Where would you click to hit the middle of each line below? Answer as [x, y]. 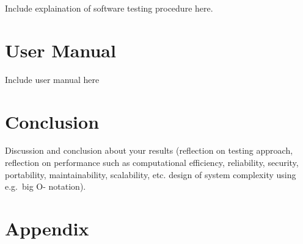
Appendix [47, 228]
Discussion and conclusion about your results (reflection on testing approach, [149, 150]
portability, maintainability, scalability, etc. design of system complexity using [151, 174]
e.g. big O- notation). [46, 186]
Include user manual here [52, 79]
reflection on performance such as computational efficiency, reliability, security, [152, 163]
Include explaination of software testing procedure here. [109, 8]
